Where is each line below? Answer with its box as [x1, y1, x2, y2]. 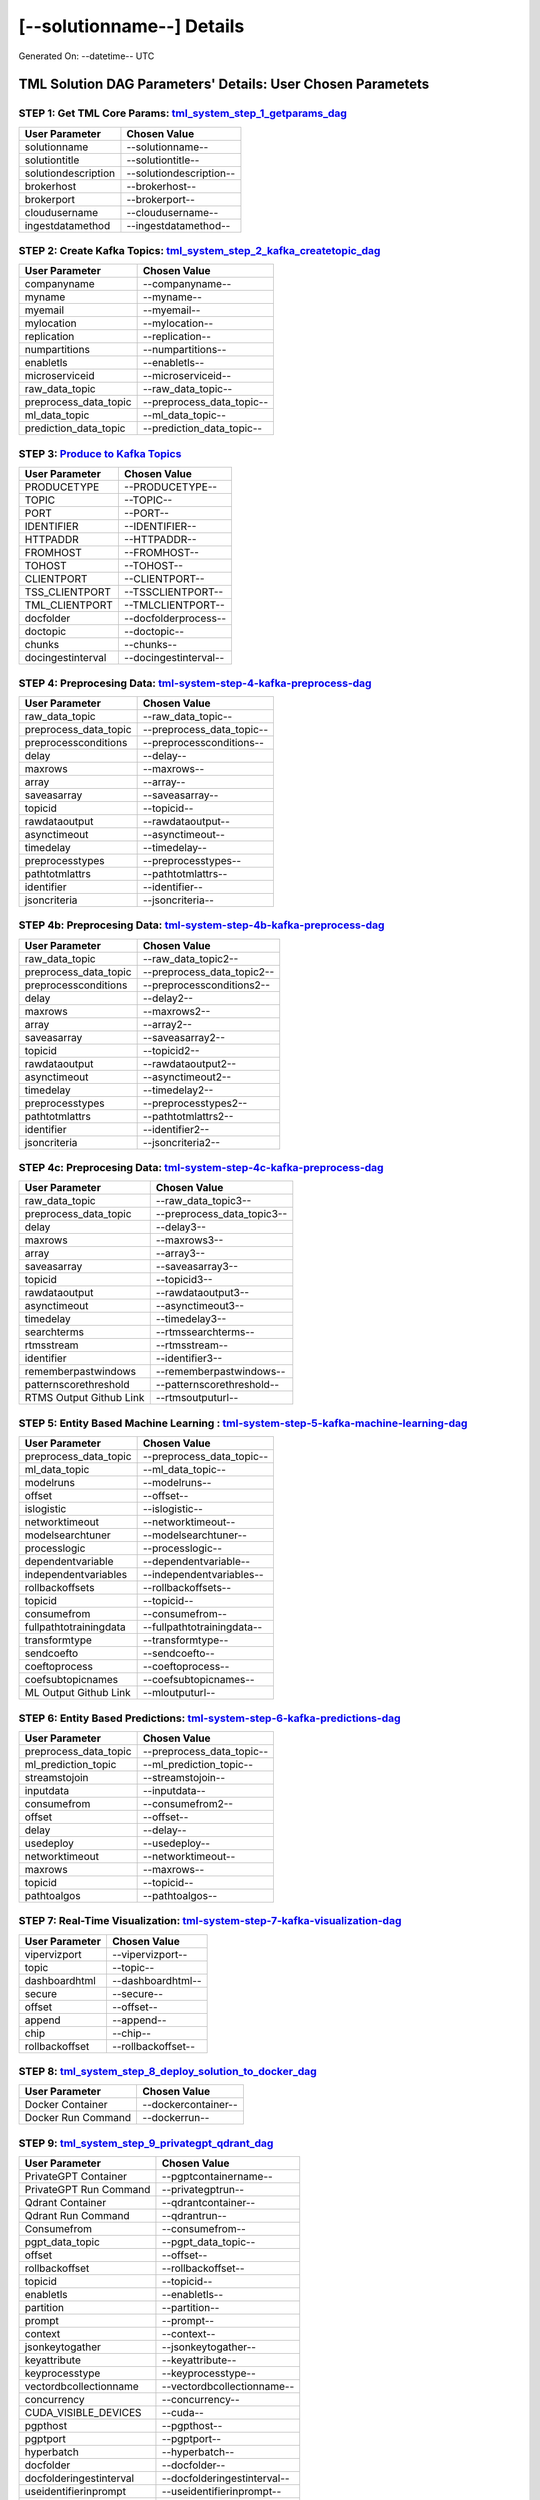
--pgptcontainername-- [161, 2170, 274, 2184]
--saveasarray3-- [155, 1260, 239, 1274]
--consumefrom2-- [142, 1796, 234, 1810]
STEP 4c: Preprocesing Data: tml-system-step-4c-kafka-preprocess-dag [18, 1161, 384, 1175]
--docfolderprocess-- [123, 611, 227, 625]
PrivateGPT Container [24, 2170, 128, 2184]
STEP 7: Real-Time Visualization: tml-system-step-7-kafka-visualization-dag [18, 1914, 402, 1928]
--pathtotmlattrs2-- [142, 1109, 234, 1123]
